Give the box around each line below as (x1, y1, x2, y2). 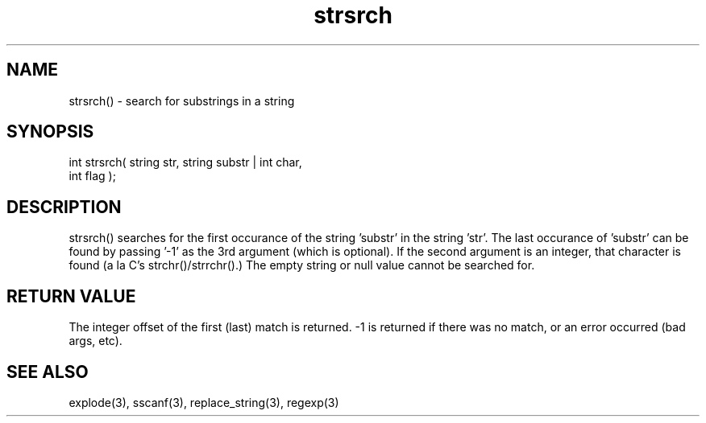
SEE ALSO (6, 361, 89, 382)
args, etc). (69, 334, 123, 348)
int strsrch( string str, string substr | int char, (69, 155, 302, 170)
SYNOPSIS (6, 121, 94, 142)
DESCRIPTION (6, 196, 122, 217)
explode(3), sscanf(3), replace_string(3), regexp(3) (69, 395, 339, 409)
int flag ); (69, 169, 116, 183)
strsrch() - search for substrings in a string (69, 93, 295, 108)
